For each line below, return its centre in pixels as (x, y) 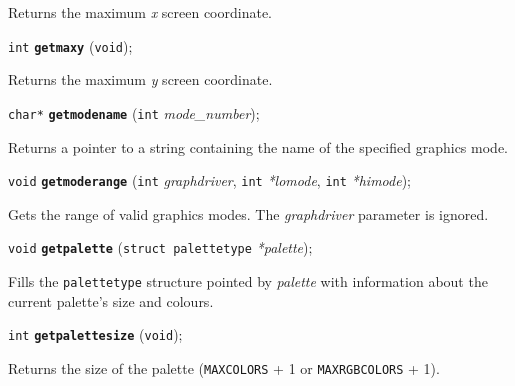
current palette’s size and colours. (111, 300)
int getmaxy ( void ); (70, 45)
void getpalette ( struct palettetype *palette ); (160, 247)
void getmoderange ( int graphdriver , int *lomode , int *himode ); (209, 180)
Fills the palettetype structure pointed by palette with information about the (248, 281)
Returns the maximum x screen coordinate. (140, 12)
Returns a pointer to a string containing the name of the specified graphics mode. (258, 146)
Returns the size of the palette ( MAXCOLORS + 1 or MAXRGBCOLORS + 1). (224, 367)
